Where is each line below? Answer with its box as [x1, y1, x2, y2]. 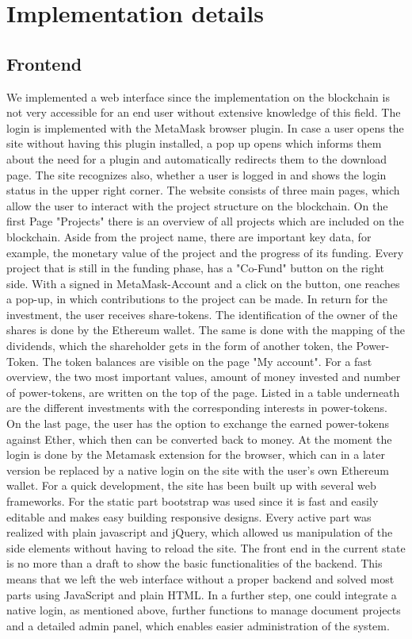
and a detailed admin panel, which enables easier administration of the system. [6, 617, 390, 633]
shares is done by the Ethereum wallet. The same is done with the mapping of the [6, 321, 406, 338]
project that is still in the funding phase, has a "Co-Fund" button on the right [6, 260, 385, 276]
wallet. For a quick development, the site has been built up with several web [6, 477, 376, 494]
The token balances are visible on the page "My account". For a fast [42, 352, 372, 369]
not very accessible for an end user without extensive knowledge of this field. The [6, 104, 401, 121]
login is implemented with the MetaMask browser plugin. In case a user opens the [6, 119, 404, 136]
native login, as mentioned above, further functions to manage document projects [6, 602, 401, 618]
